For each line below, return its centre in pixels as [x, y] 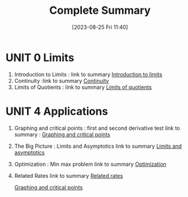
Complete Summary [100, 11]
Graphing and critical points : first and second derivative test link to [97, 128]
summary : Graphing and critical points [62, 134]
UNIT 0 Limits [40, 57]
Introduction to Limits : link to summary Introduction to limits [88, 74]
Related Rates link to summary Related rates [69, 175]
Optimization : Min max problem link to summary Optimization [90, 164]
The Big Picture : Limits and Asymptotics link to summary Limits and [98, 146]
